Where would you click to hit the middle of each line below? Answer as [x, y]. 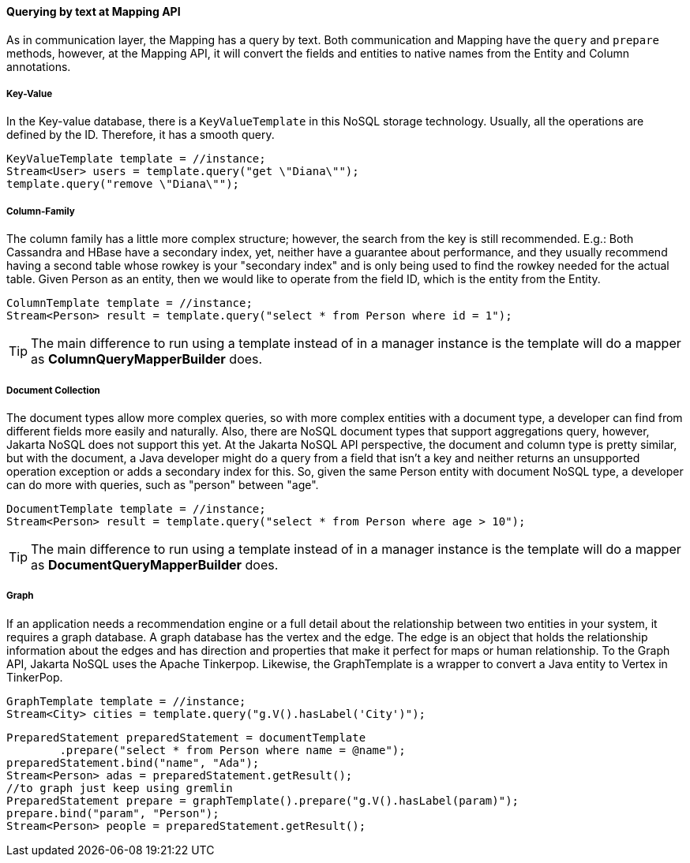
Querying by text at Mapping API [94, 11]
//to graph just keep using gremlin [120, 788]
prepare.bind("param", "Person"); [113, 813]
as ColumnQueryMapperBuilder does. [147, 359]
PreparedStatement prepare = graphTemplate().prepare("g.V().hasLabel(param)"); [263, 800]
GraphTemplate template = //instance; [126, 701]
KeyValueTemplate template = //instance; [136, 159]
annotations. [39, 66]
